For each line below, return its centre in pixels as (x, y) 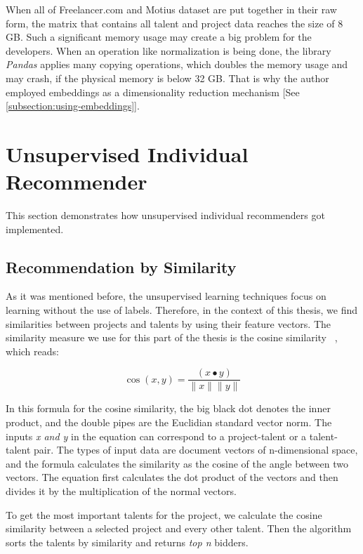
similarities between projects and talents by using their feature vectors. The (169, 323)
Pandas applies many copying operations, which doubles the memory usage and (177, 64)
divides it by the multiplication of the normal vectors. (121, 491)
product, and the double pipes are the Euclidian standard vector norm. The (169, 422)
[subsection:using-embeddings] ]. (73, 106)
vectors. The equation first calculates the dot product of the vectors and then (172, 477)
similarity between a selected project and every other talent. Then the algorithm (179, 528)
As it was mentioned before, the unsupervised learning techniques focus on (166, 296)
